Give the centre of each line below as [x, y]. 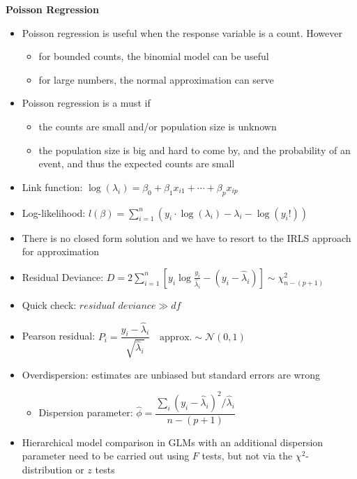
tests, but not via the [247, 456]
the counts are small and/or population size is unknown [158, 126]
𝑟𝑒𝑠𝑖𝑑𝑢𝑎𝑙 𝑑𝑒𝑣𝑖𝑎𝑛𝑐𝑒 [117, 306]
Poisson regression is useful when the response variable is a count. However [182, 32]
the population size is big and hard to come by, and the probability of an [195, 150]
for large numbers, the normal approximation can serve [156, 79]
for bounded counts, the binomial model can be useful [154, 56]
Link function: [52, 187]
